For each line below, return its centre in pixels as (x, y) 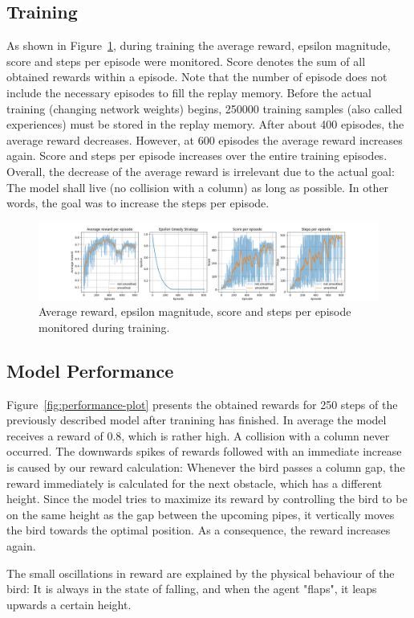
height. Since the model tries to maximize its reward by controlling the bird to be (207, 499)
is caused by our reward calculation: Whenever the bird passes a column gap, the (206, 467)
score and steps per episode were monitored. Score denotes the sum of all (186, 61)
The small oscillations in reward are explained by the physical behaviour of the (201, 573)
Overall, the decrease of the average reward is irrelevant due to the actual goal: (201, 171)
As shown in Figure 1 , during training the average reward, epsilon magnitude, (199, 45)
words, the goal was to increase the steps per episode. (138, 203)
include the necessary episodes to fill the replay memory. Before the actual (189, 92)
